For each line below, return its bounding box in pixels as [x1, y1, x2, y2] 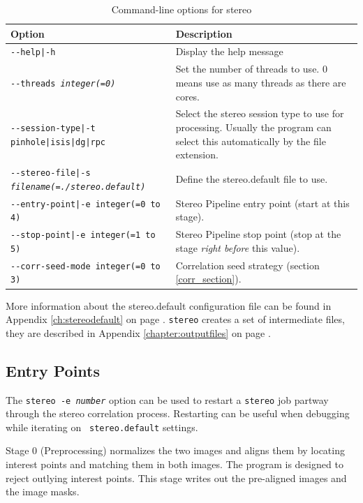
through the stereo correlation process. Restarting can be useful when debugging [6, 406, 350, 421]
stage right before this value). [175, 240, 300, 255]
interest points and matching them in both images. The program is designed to [6, 457, 343, 472]
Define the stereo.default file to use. [175, 171, 328, 186]
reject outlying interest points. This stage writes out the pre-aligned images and [6, 470, 347, 485]
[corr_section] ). [175, 271, 242, 286]
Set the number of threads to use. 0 [175, 61, 327, 76]
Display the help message [175, 44, 283, 59]
